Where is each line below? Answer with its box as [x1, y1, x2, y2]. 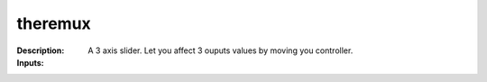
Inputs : [16, 57, 44, 68]
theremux [16, 14, 92, 33]
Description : [16, 45, 65, 56]
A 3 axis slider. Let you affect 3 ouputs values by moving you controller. [87, 45, 354, 56]
